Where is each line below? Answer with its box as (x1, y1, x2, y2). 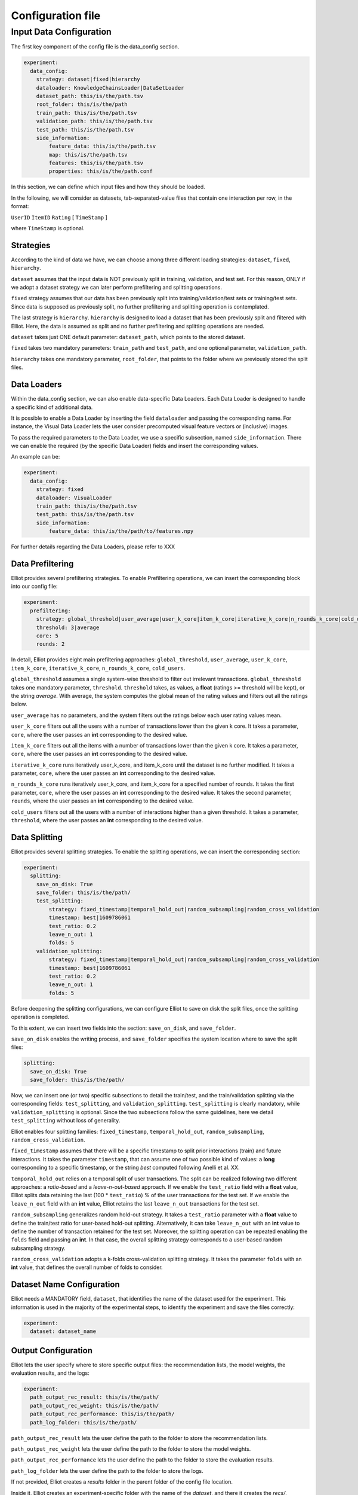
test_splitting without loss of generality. (11, 1117, 121, 1124)
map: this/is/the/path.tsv (48, 151, 128, 158)
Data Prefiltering (11, 559, 74, 569)
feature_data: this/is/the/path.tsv (48, 143, 156, 149)
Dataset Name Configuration (11, 1280, 120, 1290)
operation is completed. (11, 1014, 70, 1021)
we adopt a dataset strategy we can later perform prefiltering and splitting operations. (11, 284, 222, 291)
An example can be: (11, 453, 60, 460)
